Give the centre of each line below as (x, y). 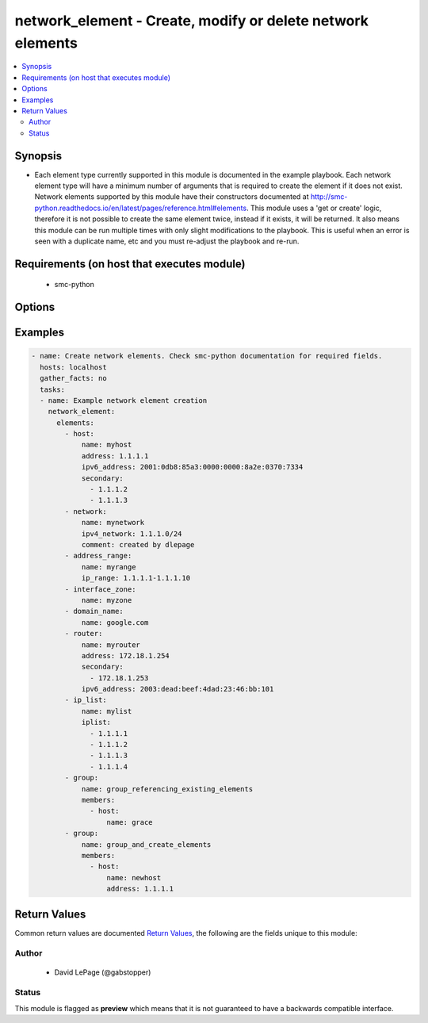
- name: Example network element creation (124, 400)
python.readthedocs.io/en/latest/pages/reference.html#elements (141, 208)
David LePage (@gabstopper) (103, 972)
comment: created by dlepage (138, 544)
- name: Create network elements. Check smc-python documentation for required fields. (207, 356)
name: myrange (109, 567)
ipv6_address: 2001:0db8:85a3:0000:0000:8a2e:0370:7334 (192, 467)
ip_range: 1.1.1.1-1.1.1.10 (136, 578)
